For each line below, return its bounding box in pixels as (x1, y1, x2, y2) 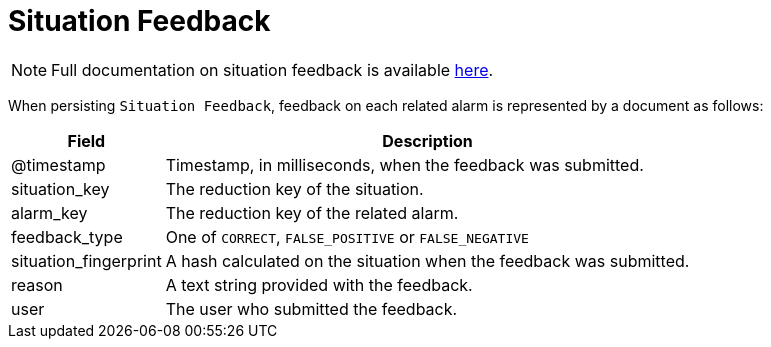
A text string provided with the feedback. (165, 274, 473, 295)
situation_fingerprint (11, 250, 162, 271)
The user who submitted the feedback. (165, 298, 458, 319)
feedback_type (11, 226, 123, 247)
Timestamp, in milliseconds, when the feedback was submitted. (165, 154, 644, 175)
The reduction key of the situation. (165, 178, 424, 199)
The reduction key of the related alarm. (165, 202, 459, 223)
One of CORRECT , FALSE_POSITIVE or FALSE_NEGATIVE (165, 226, 529, 247)
